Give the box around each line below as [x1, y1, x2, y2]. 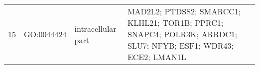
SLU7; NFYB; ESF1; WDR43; [127, 40, 234, 51]
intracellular [74, 22, 117, 34]
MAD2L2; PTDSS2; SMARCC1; [127, 5, 241, 17]
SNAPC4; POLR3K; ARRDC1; [127, 28, 238, 40]
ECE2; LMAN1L [127, 51, 186, 63]
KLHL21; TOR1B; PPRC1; [127, 17, 224, 28]
